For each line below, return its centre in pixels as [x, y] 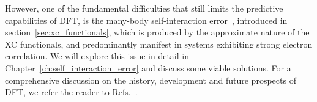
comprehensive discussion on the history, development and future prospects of [151, 80]
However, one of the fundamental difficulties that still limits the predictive [144, 8]
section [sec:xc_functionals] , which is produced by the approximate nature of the [157, 32]
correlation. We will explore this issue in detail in [97, 56]
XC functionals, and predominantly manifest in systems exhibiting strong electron [159, 44]
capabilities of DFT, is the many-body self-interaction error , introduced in [146, 20]
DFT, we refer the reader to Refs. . [71, 92]
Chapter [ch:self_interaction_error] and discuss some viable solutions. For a [148, 67]
